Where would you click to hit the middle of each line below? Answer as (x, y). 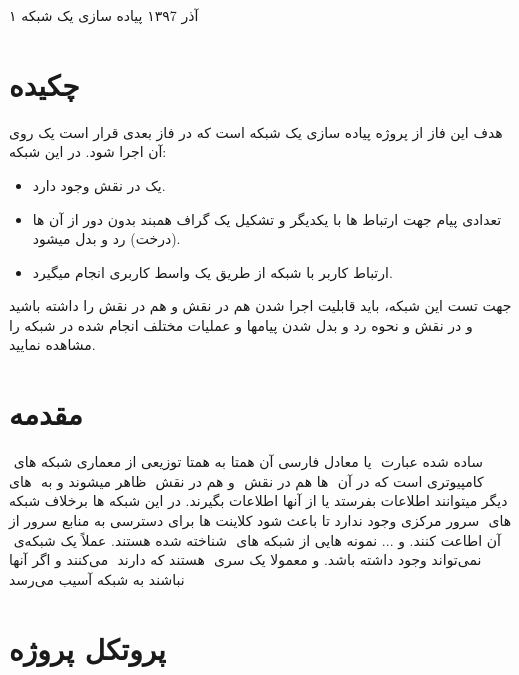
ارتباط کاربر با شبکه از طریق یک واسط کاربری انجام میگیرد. (212, 271)
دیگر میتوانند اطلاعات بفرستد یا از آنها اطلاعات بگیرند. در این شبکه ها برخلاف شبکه (258, 500)
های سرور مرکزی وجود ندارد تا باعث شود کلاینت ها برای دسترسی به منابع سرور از (260, 519)
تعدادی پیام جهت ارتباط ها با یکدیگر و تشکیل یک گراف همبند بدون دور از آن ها (267, 218)
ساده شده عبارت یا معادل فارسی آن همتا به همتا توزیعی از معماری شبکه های (248, 461)
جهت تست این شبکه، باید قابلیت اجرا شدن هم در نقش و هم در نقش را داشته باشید (260, 305)
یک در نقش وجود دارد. (99, 184)
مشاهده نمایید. (52, 344)
